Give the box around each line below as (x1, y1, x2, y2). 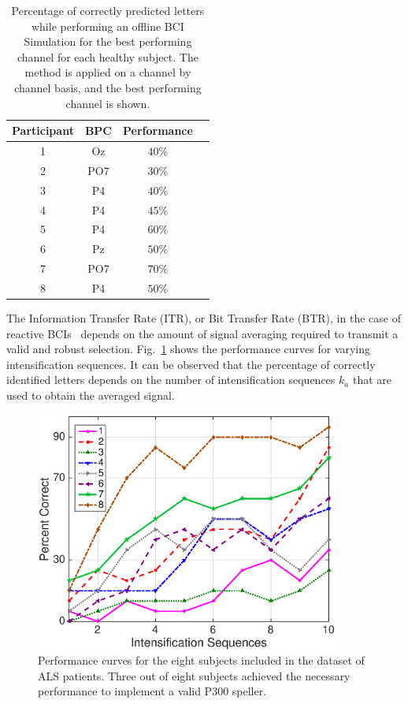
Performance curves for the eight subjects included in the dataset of (38, 652, 365, 669)
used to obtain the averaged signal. (6, 386, 175, 403)
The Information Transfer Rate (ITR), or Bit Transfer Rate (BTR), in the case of (6, 310, 401, 326)
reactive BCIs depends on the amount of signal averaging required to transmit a (6, 325, 399, 341)
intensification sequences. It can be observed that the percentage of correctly (6, 356, 376, 372)
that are (352, 371, 391, 388)
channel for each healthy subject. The (17, 48, 198, 65)
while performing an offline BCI (31, 17, 184, 34)
